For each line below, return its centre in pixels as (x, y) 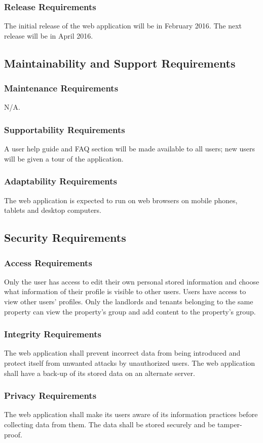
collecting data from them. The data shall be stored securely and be (110, 424)
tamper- (230, 424)
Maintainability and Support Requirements (120, 63)
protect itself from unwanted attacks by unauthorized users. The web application (130, 363)
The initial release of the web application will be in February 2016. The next (123, 26)
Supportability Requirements (65, 129)
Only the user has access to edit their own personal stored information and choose (132, 281)
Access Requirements (48, 262)
